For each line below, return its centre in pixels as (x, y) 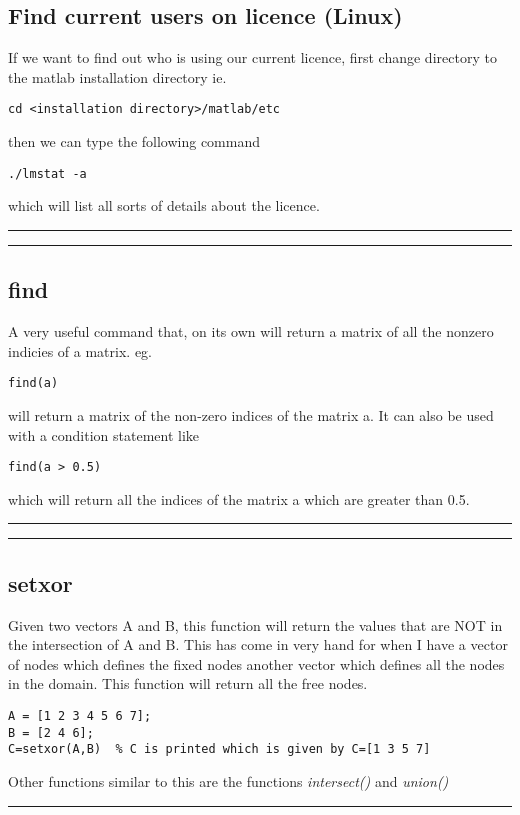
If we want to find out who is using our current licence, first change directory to (252, 57)
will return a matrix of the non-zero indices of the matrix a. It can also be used (251, 414)
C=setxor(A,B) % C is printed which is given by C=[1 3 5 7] (219, 749)
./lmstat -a (47, 173)
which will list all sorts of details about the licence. (164, 205)
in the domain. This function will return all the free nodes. (188, 683)
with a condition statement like (104, 434)
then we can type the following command (134, 141)
